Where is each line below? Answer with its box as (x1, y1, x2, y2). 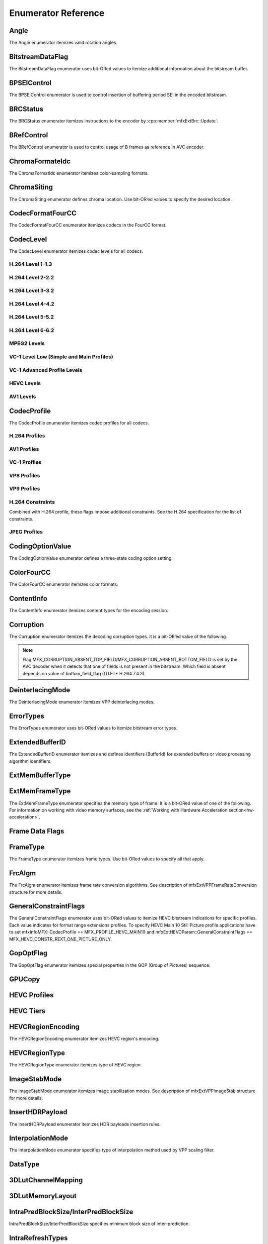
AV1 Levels (9, 393, 36, 400)
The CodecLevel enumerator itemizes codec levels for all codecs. (9, 248, 143, 254)
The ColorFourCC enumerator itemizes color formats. (9, 581, 119, 587)
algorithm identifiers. (9, 758, 52, 764)
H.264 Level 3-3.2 (9, 287, 54, 294)
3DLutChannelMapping (9, 1176, 83, 1184)
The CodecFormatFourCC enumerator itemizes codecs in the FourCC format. (9, 222, 167, 228)
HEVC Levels (9, 380, 41, 387)
